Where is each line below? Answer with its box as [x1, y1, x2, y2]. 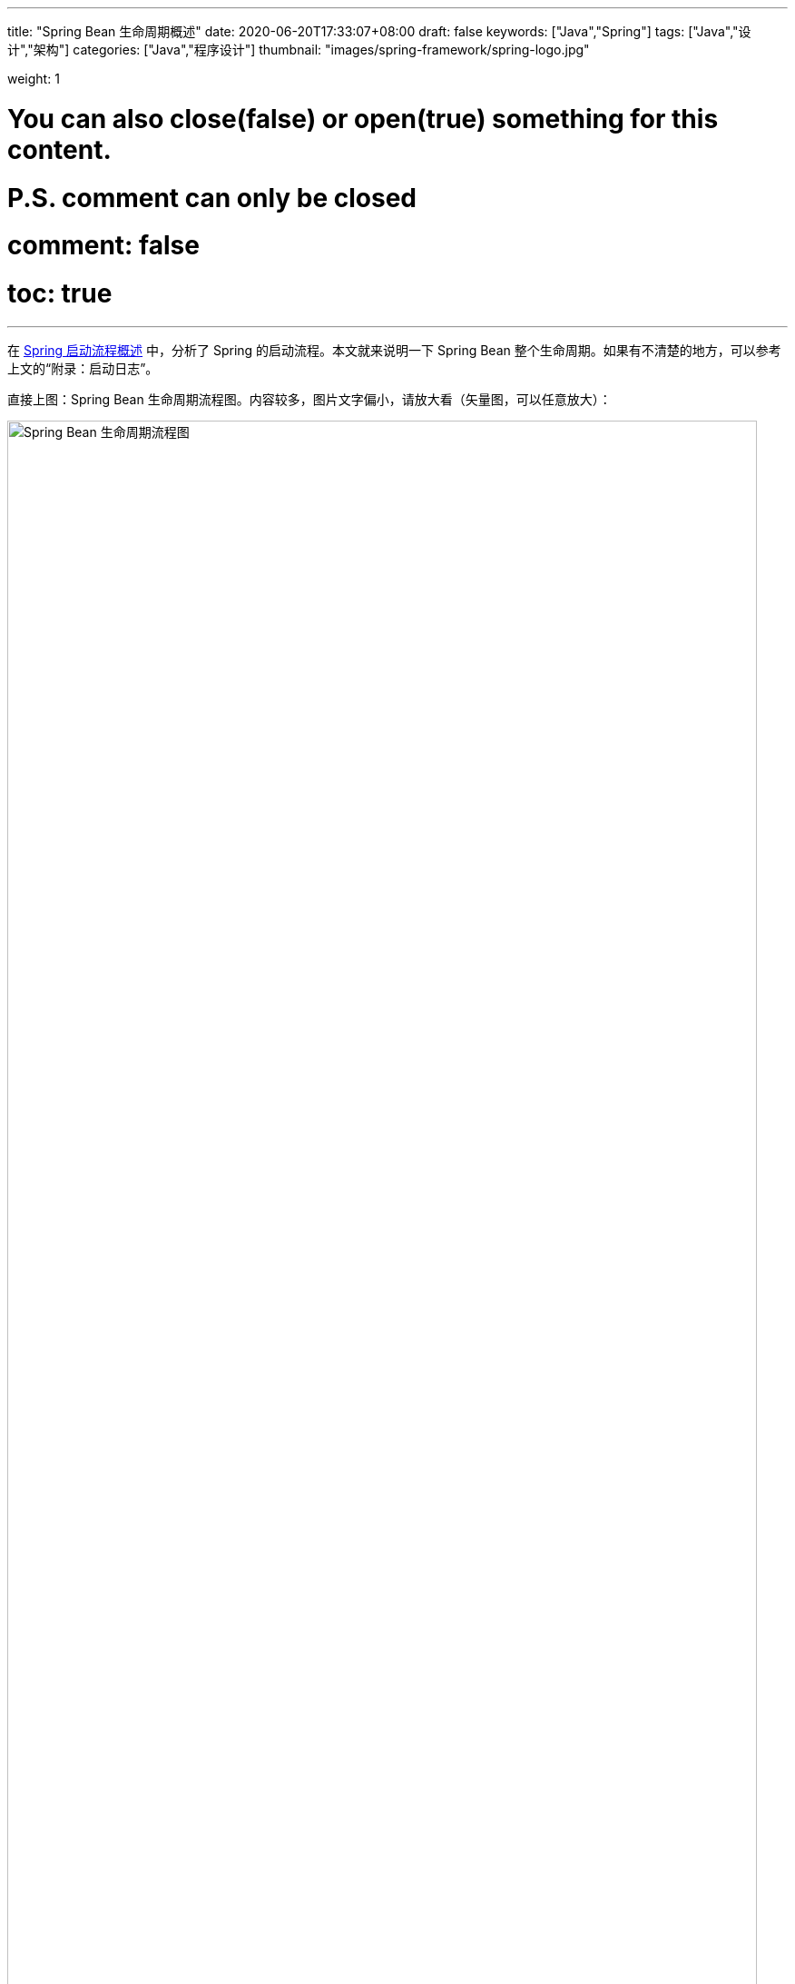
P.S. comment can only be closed [7, 182, 417, 213]
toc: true [7, 278, 113, 309]
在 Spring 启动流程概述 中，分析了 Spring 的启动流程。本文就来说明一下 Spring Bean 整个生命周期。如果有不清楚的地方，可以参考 [7, 342, 781, 358]
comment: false [7, 230, 200, 262]
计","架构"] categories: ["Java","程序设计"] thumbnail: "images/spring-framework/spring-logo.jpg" [7, 42, 590, 57]
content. [7, 134, 112, 165]
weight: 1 [7, 71, 60, 86]
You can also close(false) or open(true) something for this [7, 103, 719, 134]
